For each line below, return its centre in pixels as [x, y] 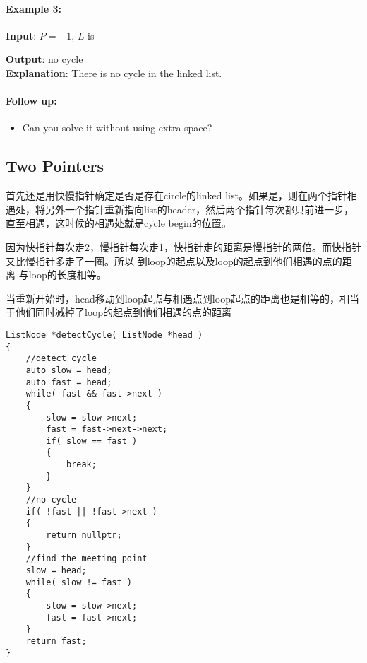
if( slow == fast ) [92, 441]
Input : [21, 35]
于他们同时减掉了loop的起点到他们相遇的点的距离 [119, 312]
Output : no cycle [44, 59]
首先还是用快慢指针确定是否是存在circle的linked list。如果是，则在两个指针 [176, 195]
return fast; [56, 641]
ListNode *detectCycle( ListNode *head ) [104, 335]
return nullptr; [84, 535]
